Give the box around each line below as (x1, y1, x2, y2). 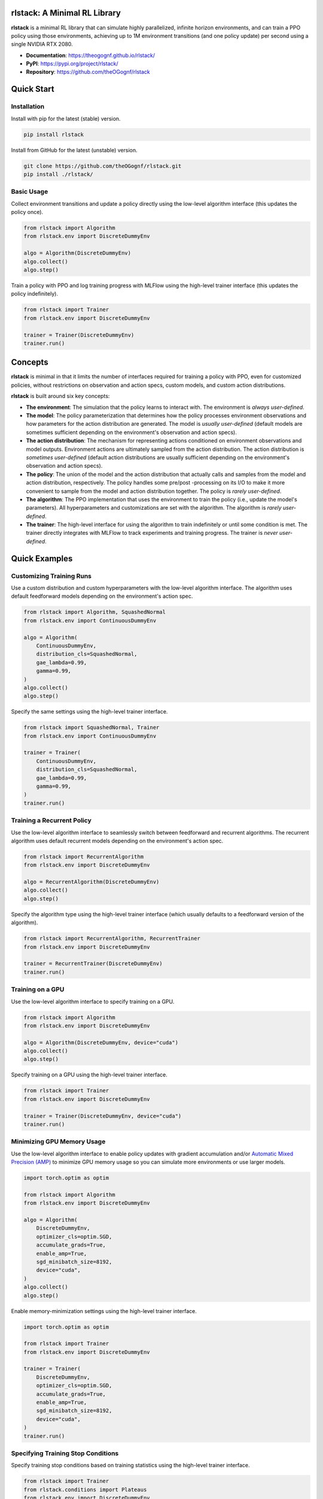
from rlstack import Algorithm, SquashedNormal (23, 609, 166, 616)
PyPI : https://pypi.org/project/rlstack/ (26, 60, 118, 67)
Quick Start (11, 84, 54, 94)
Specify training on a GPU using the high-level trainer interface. (11, 1071, 167, 1079)
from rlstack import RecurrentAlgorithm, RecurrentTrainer (23, 935, 200, 942)
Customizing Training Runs (11, 571, 92, 580)
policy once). (11, 209, 44, 216)
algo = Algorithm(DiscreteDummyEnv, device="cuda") (23, 1039, 179, 1046)
